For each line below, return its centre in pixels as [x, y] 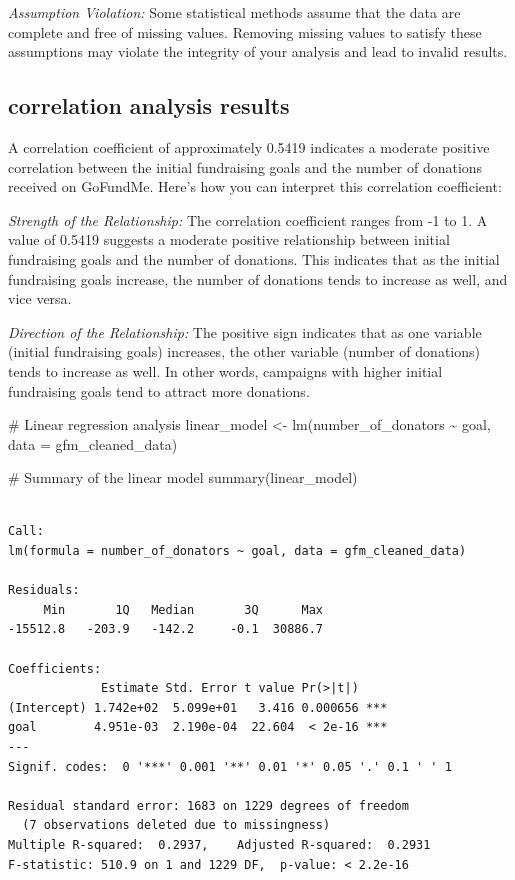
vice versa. [40, 298]
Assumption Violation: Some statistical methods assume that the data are [234, 12]
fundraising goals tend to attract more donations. [159, 390]
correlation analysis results [149, 105]
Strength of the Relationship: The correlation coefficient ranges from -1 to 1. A [248, 219]
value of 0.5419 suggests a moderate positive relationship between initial [229, 239]
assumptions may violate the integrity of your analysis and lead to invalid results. [258, 51]
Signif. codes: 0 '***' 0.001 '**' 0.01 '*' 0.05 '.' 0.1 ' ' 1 [230, 766]
